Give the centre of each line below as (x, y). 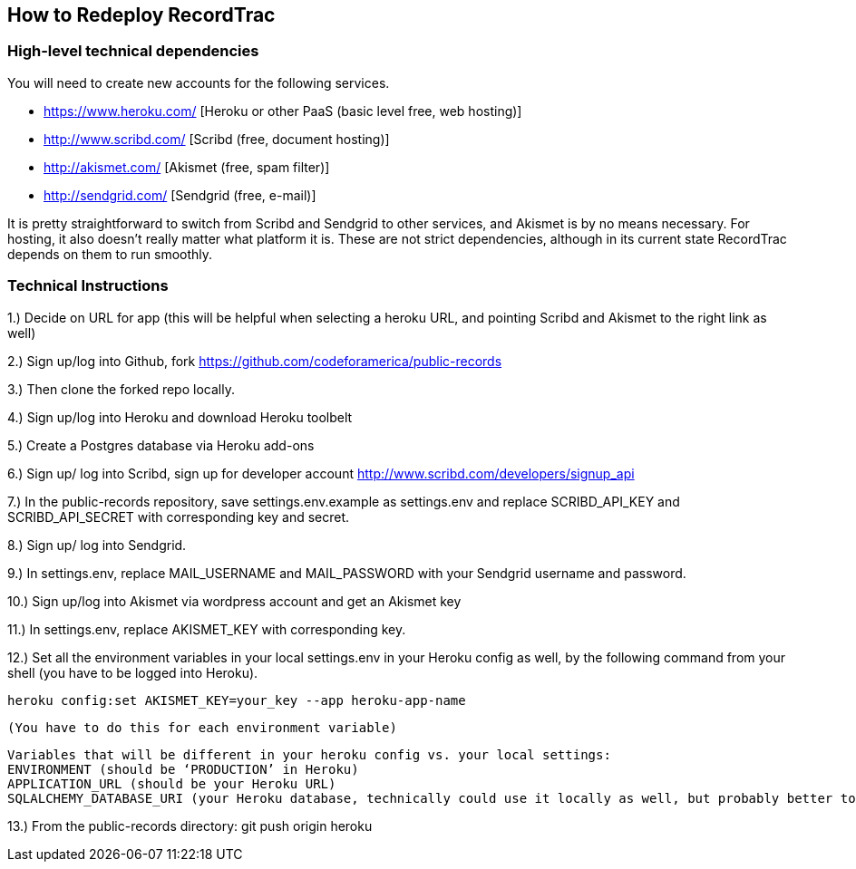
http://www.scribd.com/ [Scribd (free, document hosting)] (217, 139)
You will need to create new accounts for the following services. (199, 82)
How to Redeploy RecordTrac (141, 15)
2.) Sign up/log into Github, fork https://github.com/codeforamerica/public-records (255, 361)
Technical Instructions (88, 286)
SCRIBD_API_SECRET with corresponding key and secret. (179, 517)
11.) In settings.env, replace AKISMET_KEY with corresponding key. (207, 629)
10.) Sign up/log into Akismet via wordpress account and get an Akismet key (234, 601)
